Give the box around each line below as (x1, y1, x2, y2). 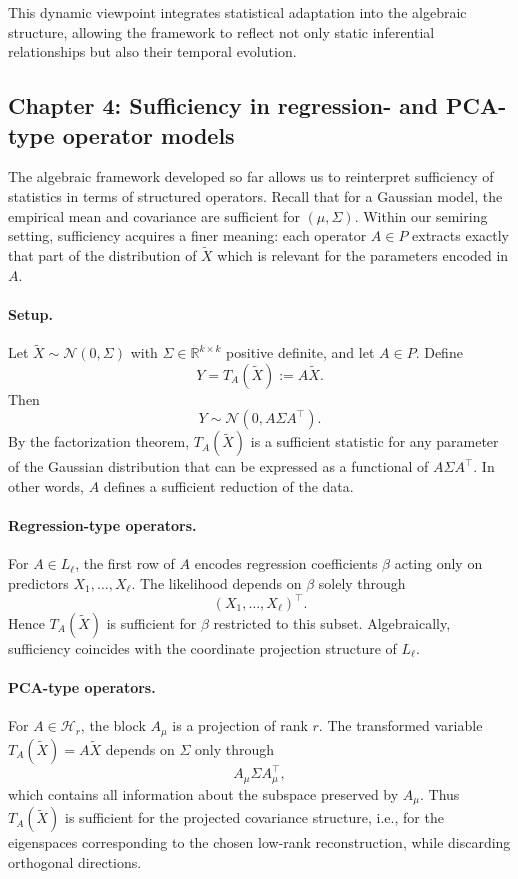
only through (194, 738, 274, 759)
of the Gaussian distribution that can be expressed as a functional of (8, 456, 429, 477)
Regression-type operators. (8, 515, 197, 536)
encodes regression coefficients (194, 553, 378, 574)
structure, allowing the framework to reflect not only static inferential (8, 21, 435, 42)
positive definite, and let (226, 342, 375, 363)
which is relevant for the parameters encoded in (217, 244, 509, 265)
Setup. (8, 303, 53, 324)
